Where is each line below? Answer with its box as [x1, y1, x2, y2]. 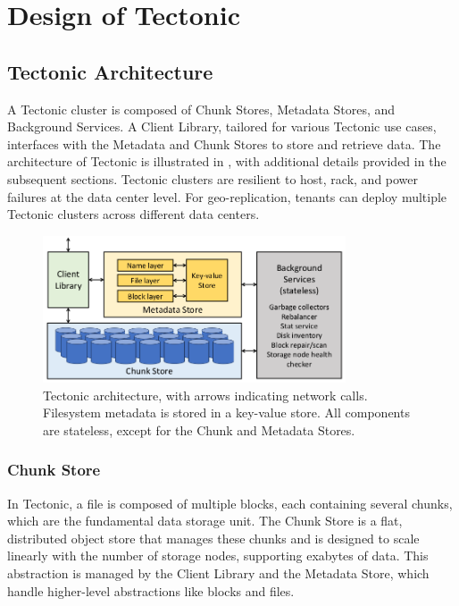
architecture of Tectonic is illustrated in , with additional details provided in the [7, 152, 446, 171]
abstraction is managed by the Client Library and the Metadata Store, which [7, 564, 430, 583]
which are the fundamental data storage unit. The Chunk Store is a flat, [7, 511, 403, 530]
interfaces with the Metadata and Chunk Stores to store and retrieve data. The [7, 134, 441, 153]
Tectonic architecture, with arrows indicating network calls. [43, 385, 368, 404]
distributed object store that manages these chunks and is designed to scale [7, 528, 420, 547]
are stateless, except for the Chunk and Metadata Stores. [43, 420, 355, 439]
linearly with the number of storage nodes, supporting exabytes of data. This [7, 546, 429, 565]
